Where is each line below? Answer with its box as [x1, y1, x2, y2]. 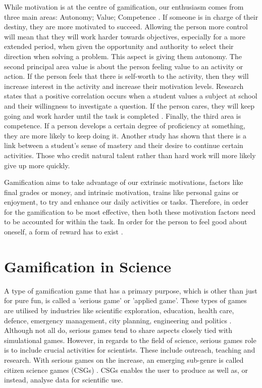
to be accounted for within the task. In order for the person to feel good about [4, 216, 247, 227]
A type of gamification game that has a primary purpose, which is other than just [4, 285, 257, 296]
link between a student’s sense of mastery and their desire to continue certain [4, 140, 243, 151]
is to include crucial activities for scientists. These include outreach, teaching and [4, 345, 255, 355]
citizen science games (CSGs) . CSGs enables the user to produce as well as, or [4, 364, 248, 375]
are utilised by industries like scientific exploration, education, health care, [4, 305, 234, 315]
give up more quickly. [4, 160, 70, 170]
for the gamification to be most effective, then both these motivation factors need [4, 206, 256, 217]
